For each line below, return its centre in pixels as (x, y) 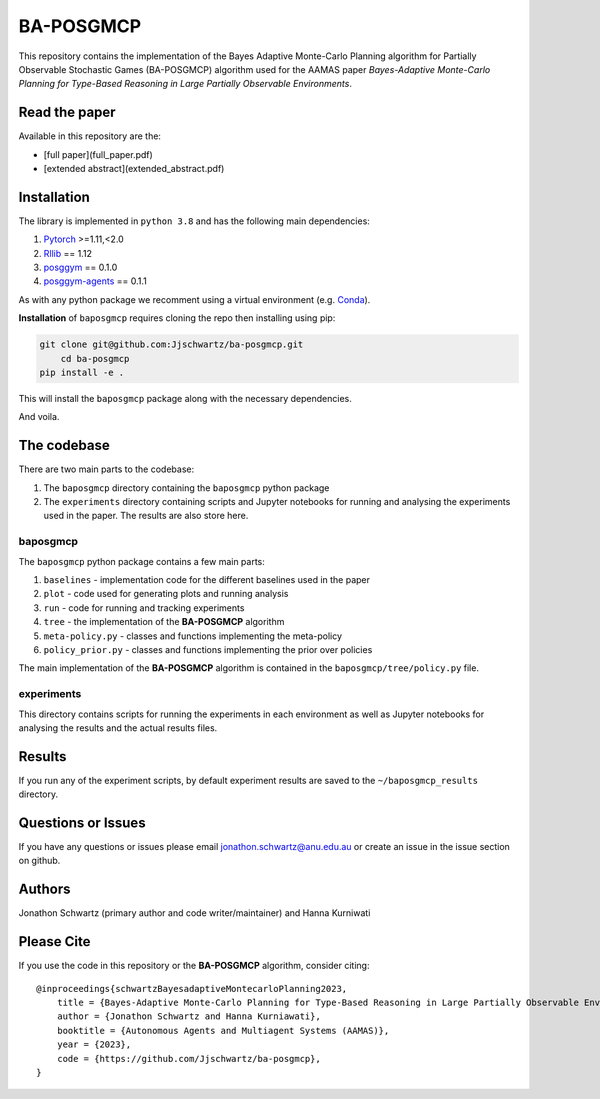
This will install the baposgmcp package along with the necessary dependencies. (185, 399)
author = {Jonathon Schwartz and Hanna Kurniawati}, (189, 1016)
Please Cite (54, 941)
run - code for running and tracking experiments (144, 607)
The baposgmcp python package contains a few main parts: (141, 561)
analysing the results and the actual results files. (118, 727)
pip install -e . (82, 373)
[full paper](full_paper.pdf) (98, 154)
